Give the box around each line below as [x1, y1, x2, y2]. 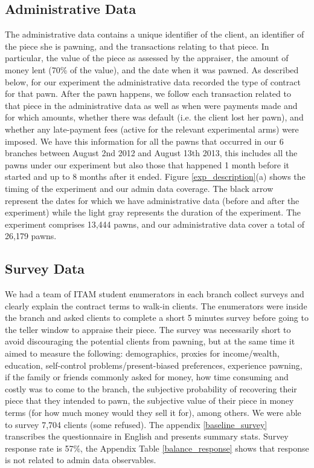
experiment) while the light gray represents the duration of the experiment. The [5, 206, 301, 219]
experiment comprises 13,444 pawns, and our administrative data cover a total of [5, 217, 304, 230]
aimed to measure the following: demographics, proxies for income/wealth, [5, 347, 280, 360]
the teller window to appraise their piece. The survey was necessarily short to [5, 323, 291, 335]
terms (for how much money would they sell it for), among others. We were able [5, 406, 301, 419]
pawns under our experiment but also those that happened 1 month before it [5, 158, 289, 171]
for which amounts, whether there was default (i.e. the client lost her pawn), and [5, 111, 304, 124]
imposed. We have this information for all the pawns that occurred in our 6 [5, 134, 284, 147]
